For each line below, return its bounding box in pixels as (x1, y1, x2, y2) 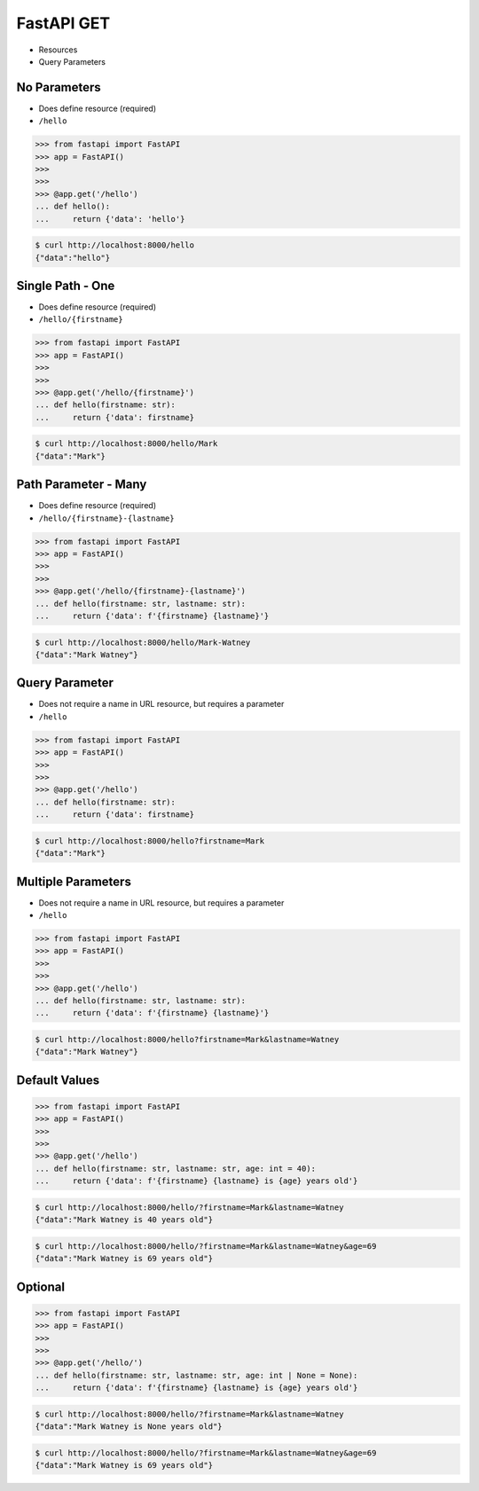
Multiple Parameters (16, 874, 132, 889)
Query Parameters (38, 56, 106, 67)
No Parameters (16, 80, 101, 95)
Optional (16, 1279, 66, 1294)
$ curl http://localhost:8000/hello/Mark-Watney (35, 637, 251, 647)
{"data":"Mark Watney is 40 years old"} (35, 1215, 213, 1225)
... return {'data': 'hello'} (35, 214, 185, 224)
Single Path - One (16, 278, 115, 293)
